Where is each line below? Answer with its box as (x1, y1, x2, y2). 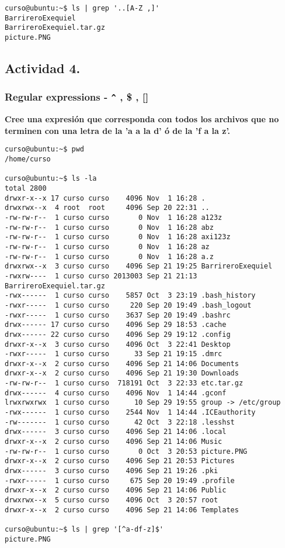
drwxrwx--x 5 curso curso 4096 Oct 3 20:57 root (5, 496, 218, 504)
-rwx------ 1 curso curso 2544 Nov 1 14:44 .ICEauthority (5, 408, 256, 417)
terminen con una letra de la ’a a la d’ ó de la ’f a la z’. (5, 124, 231, 136)
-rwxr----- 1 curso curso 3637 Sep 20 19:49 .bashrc (5, 311, 231, 319)
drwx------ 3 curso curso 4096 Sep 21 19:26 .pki (5, 467, 218, 475)
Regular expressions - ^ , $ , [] (5, 89, 149, 104)
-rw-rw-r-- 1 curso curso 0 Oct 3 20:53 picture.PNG (5, 447, 248, 456)
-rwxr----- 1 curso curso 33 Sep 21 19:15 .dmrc (5, 350, 223, 359)
